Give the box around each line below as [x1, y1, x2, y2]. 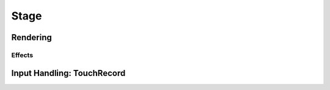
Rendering [11, 32, 52, 43]
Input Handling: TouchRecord [11, 67, 126, 78]
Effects [11, 50, 34, 59]
